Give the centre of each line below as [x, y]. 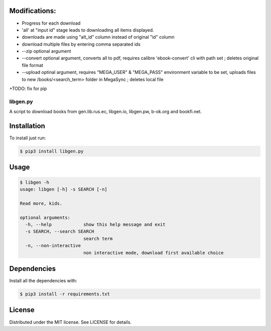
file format [33, 65]
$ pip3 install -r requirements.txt [65, 294]
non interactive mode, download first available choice [153, 253]
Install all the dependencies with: [43, 281]
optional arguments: [45, 217]
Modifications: [33, 11]
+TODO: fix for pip [28, 89]
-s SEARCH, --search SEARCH [60, 232]
